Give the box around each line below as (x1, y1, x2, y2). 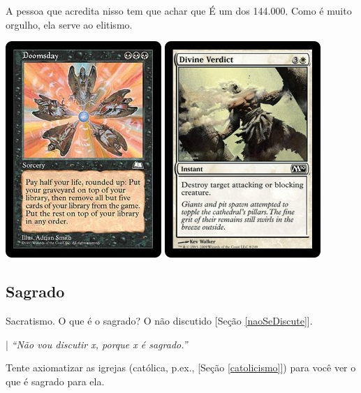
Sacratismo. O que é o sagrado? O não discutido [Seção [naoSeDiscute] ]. (6, 313, 313, 327)
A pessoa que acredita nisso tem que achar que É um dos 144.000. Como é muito (6, 3, 352, 17)
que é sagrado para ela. (6, 373, 105, 388)
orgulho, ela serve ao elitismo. (6, 17, 133, 31)
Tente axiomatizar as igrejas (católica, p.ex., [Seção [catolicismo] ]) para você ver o (6, 360, 356, 375)
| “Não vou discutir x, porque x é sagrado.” (6, 336, 188, 351)
